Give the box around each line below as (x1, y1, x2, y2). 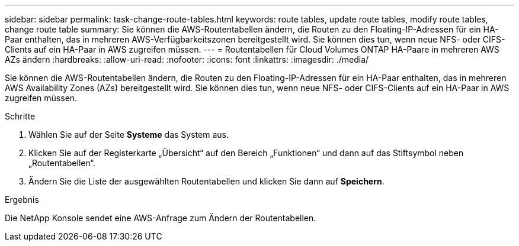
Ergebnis (5, 195, 39, 205)
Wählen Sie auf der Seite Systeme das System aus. (28, 130, 229, 140)
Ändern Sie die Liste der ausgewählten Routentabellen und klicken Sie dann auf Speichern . (28, 176, 385, 186)
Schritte (5, 111, 36, 121)
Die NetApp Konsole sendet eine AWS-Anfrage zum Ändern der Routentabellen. (5, 213, 316, 223)
